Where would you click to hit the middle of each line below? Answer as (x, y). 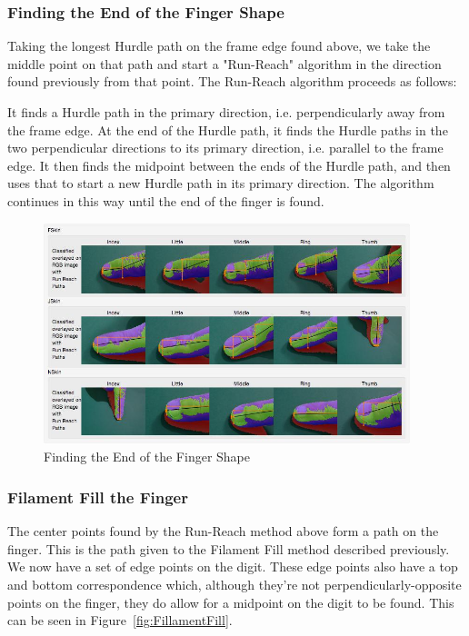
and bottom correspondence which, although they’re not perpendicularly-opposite (234, 585)
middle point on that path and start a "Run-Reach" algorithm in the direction (225, 63)
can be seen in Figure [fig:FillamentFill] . (120, 620)
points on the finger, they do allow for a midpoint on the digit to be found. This (231, 602)
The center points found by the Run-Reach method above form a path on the (223, 531)
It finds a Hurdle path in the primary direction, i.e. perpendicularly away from (226, 112)
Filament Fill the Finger (98, 497)
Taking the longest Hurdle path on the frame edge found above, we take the (219, 46)
